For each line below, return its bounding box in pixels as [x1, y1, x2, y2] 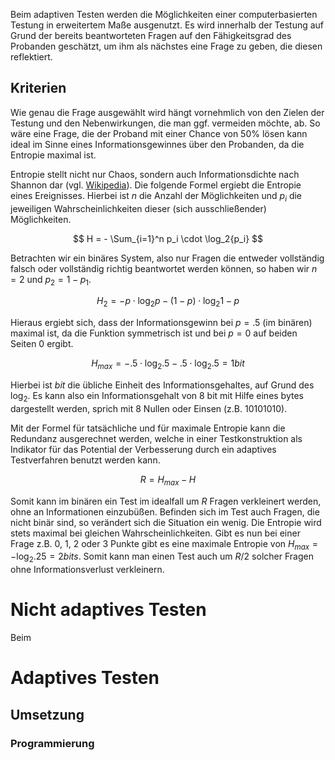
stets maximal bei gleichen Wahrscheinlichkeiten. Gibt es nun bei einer [10, 527, 301, 539]
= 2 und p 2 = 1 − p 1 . [10, 273, 92, 288]
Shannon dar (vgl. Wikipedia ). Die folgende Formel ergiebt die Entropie [10, 179, 302, 191]
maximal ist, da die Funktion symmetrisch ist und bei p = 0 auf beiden [10, 327, 298, 339]
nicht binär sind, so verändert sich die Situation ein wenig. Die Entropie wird [10, 516, 322, 528]
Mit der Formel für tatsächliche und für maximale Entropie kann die [10, 422, 286, 434]
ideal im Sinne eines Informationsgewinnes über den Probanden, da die [10, 138, 305, 150]
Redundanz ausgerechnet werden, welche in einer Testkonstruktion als [10, 432, 303, 444]
